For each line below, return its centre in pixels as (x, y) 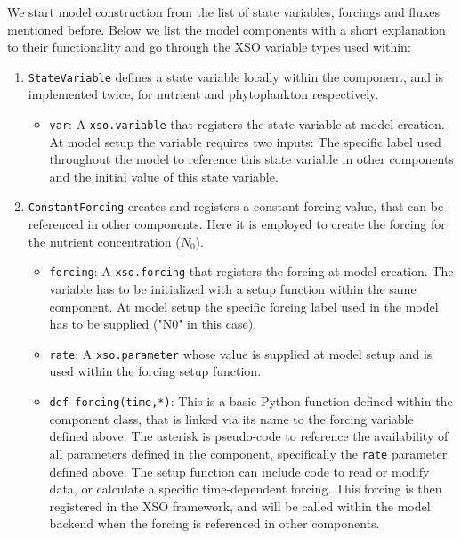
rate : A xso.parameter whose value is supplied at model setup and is (241, 353)
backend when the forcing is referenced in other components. (214, 523)
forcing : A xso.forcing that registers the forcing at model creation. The (251, 271)
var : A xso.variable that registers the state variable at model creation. (247, 124)
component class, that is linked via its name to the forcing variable (231, 418)
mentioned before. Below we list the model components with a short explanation (226, 29)
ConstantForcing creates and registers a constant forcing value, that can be (236, 206)
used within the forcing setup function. (155, 371)
